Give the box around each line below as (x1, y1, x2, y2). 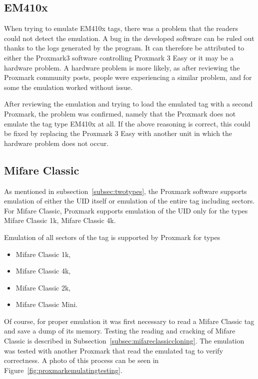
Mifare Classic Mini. (15, 299, 78, 309)
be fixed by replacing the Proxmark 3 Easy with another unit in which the (4, 128, 232, 138)
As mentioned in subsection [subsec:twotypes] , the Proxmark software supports (4, 185, 247, 196)
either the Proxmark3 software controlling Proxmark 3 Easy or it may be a (4, 52, 234, 62)
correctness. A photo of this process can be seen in (4, 355, 159, 365)
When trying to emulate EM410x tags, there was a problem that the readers (4, 23, 238, 33)
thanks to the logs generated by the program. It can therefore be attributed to (4, 42, 244, 53)
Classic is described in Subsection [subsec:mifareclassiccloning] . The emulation (4, 335, 244, 346)
